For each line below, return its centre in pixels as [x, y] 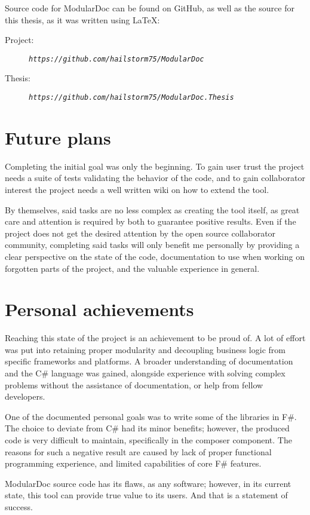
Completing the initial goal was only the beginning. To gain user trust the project [155, 166]
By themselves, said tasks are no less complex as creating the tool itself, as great [152, 209]
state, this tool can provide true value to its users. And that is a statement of [146, 495]
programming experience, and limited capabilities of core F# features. [133, 463]
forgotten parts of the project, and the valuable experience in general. [132, 268]
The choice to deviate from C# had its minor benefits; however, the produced [147, 428]
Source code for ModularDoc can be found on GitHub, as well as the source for [150, 8]
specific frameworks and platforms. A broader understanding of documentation [149, 361]
